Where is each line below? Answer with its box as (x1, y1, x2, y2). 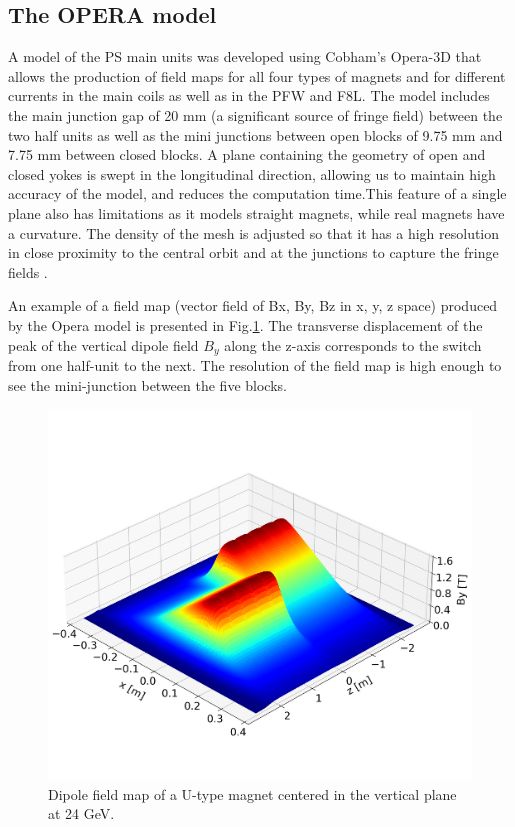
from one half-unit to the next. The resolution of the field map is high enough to (8, 354, 502, 375)
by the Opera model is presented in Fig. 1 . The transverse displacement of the (8, 314, 483, 335)
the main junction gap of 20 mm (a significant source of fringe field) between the (8, 104, 503, 125)
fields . (8, 261, 48, 282)
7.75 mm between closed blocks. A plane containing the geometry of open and (8, 144, 486, 165)
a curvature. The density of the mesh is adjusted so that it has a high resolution (8, 222, 500, 243)
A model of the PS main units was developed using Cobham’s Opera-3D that (8, 46, 482, 67)
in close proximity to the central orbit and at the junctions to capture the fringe (8, 242, 499, 263)
